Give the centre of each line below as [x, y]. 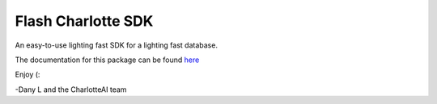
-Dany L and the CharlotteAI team [71, 89]
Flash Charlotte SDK [84, 21]
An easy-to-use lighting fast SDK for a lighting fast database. [117, 45]
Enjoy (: [28, 75]
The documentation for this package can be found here [107, 60]
